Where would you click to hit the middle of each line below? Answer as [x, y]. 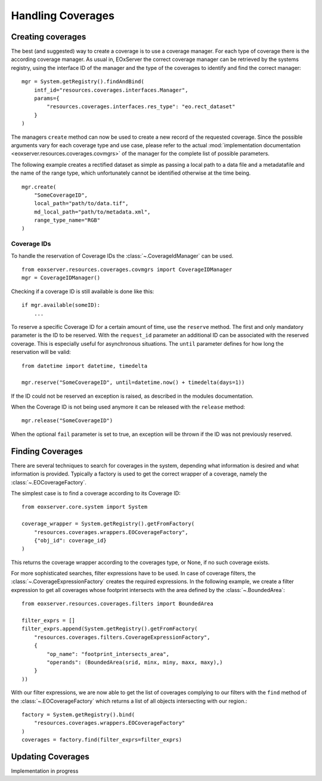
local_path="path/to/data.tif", [81, 204]
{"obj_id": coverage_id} [70, 540]
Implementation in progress [45, 771]
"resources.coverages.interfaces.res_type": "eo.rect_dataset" [141, 107]
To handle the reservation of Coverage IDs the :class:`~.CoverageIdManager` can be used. [122, 256]
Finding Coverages [47, 451]
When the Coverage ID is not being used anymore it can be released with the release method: [128, 407]
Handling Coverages [63, 16]
